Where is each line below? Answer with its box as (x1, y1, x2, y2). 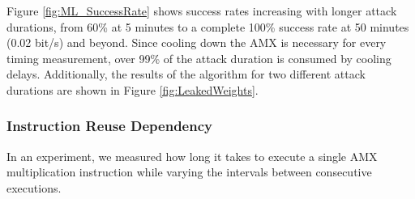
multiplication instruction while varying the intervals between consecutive (6, 163, 372, 180)
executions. (6, 179, 62, 196)
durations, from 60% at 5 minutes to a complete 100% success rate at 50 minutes (6, 18, 409, 35)
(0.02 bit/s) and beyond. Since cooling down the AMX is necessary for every (6, 34, 387, 51)
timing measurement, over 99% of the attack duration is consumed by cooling (6, 49, 391, 66)
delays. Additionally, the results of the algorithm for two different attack (6, 66, 366, 83)
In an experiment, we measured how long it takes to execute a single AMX (6, 147, 378, 164)
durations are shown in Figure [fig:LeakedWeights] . (6, 81, 259, 98)
